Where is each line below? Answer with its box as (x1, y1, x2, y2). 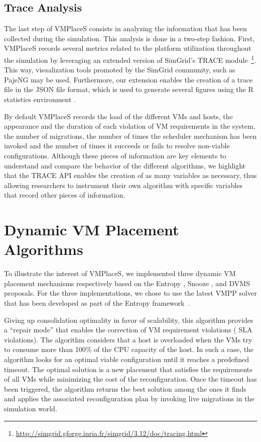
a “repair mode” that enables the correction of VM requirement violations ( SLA (4, 324, 252, 335)
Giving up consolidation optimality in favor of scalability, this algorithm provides (4, 314, 253, 325)
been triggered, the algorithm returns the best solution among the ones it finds (4, 383, 246, 394)
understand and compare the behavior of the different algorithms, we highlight (4, 160, 246, 170)
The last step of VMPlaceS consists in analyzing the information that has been (4, 23, 247, 34)
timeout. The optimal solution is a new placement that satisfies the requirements (4, 364, 252, 374)
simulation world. (4, 403, 57, 413)
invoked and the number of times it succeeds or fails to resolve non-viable (4, 140, 230, 151)
